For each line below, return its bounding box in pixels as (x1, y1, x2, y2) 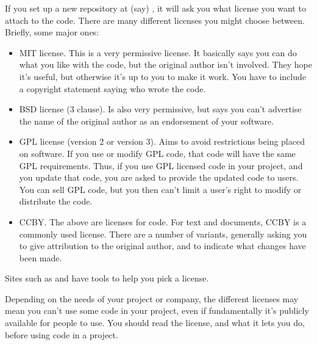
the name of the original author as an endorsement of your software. (19, 114, 274, 127)
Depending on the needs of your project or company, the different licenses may (5, 292, 299, 305)
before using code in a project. (5, 328, 118, 341)
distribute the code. (19, 195, 93, 208)
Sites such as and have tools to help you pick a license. (5, 272, 209, 285)
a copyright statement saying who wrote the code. (19, 82, 206, 95)
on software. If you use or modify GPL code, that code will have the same (19, 147, 296, 159)
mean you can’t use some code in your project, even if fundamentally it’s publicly (5, 304, 309, 317)
